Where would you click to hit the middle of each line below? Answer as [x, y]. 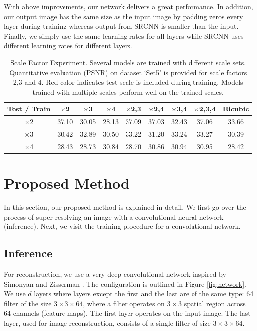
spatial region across [215, 303]
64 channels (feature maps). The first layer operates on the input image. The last [127, 313]
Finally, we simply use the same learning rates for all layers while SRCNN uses [124, 36]
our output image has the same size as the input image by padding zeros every [124, 16]
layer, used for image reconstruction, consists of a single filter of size [107, 323]
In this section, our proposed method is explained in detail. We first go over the [125, 207]
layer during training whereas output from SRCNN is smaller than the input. [121, 26]
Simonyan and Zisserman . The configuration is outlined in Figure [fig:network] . [125, 283]
